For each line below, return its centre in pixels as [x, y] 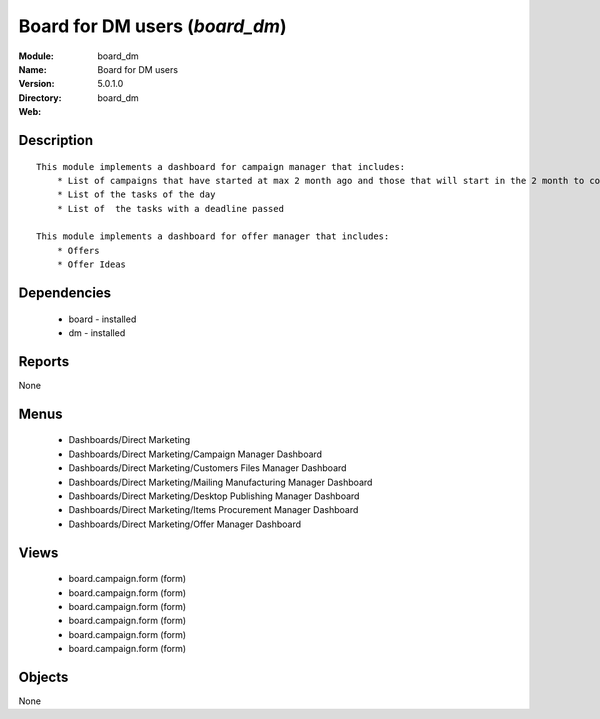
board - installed [102, 319]
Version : [36, 84]
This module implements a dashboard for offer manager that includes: [213, 236]
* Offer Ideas [91, 264]
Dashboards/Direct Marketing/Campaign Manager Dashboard [195, 454]
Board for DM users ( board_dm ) [152, 26]
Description [56, 140]
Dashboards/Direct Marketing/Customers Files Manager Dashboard [207, 468]
